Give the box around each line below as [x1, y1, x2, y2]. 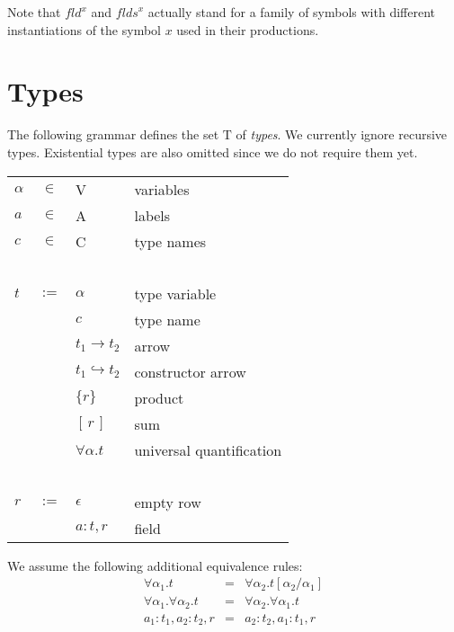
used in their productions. [176, 20, 319, 39]
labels [134, 204, 171, 226]
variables [134, 178, 190, 200]
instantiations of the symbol [7, 20, 161, 39]
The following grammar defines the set [7, 125, 219, 144]
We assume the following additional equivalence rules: [7, 556, 303, 574]
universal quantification [134, 439, 282, 460]
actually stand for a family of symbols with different [147, 3, 435, 21]
